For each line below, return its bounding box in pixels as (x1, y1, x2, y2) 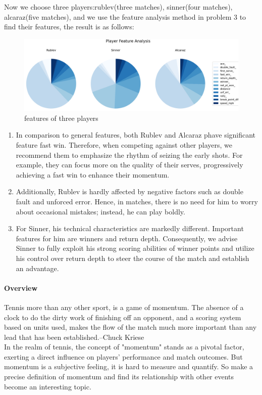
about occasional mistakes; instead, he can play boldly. (16, 206, 185, 216)
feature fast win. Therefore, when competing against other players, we (16, 140, 232, 150)
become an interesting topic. (4, 381, 91, 391)
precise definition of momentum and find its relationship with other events (4, 371, 234, 382)
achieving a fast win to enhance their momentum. (16, 169, 170, 180)
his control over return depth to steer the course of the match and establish (16, 252, 249, 263)
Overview (4, 282, 38, 293)
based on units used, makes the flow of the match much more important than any (4, 322, 257, 332)
